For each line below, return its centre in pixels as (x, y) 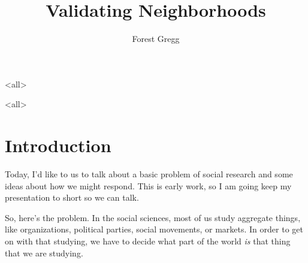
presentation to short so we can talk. (72, 197)
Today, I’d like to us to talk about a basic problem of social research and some (149, 174)
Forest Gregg (156, 39)
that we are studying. (44, 253)
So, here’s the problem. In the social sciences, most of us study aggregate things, (153, 217)
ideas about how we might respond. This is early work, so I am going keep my (148, 185)
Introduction (58, 145)
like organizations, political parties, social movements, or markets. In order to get (154, 229)
